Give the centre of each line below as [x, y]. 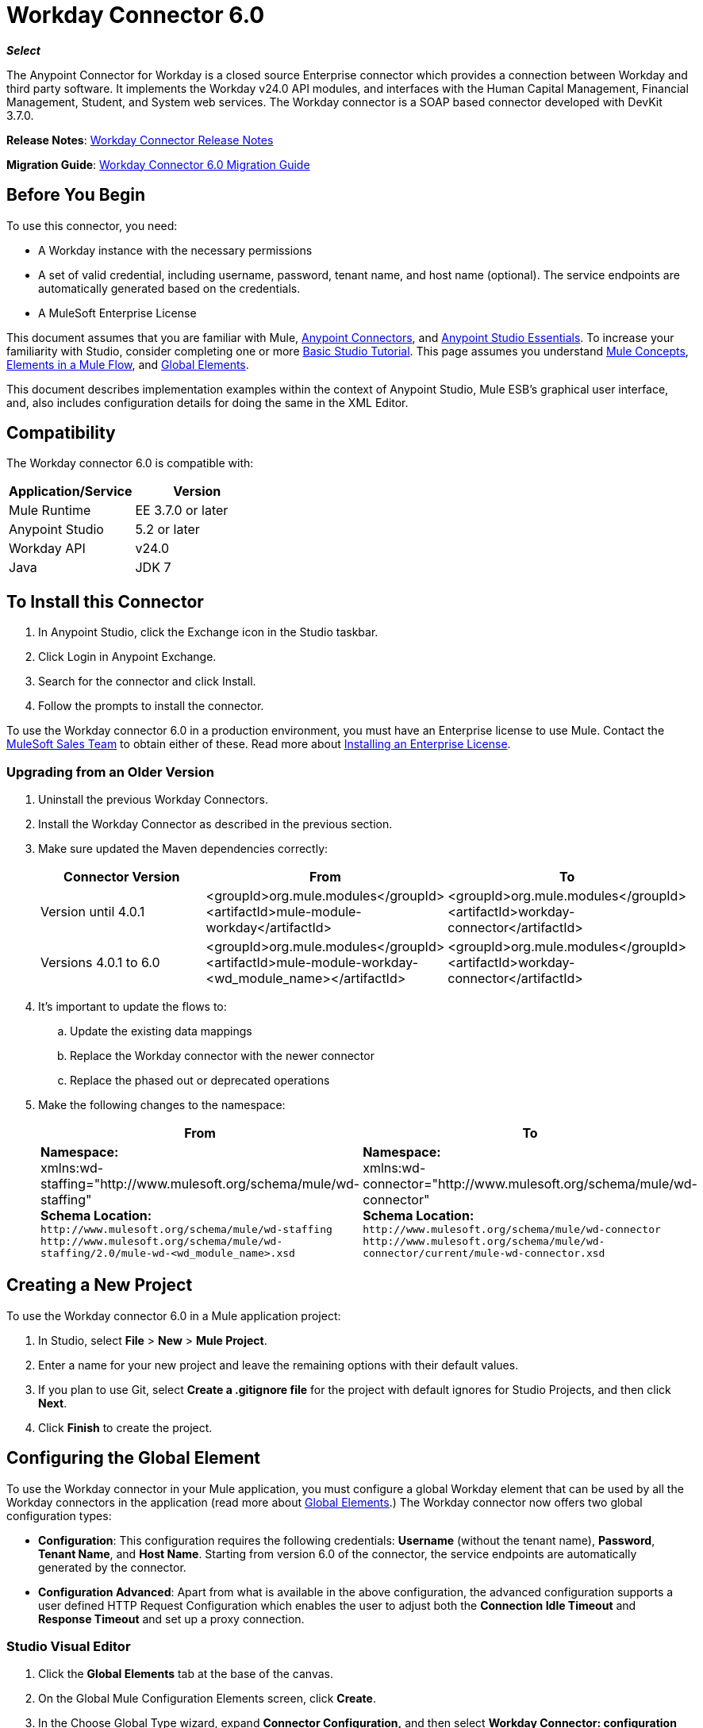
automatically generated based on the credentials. [169, 288]
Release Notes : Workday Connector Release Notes [140, 140]
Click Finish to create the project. [125, 1427]
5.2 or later [167, 530]
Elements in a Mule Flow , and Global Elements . [128, 364]
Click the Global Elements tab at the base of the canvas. [186, 1674]
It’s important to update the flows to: [133, 1007]
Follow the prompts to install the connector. [151, 706]
